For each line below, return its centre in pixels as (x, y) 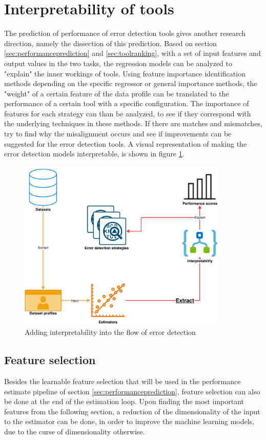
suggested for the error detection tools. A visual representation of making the (126, 143)
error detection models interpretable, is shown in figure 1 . (94, 154)
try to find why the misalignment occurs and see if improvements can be (118, 134)
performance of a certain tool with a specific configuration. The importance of (127, 103)
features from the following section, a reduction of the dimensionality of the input (132, 411)
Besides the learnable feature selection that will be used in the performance (122, 381)
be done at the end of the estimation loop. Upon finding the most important (124, 401)
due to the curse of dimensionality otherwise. (75, 431)
